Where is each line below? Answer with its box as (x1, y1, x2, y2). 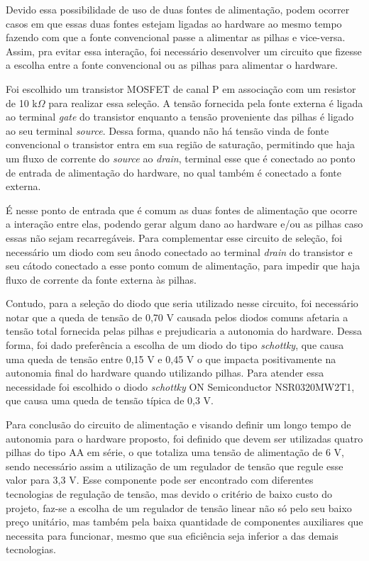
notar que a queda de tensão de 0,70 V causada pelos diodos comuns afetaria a (6, 309, 348, 324)
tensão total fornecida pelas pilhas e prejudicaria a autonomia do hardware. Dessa (6, 323, 363, 338)
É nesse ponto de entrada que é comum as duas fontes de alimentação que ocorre (6, 202, 358, 217)
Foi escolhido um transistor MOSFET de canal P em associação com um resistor (6, 81, 356, 96)
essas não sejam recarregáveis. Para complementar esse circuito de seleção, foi (6, 230, 343, 245)
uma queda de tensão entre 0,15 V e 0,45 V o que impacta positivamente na (6, 351, 336, 366)
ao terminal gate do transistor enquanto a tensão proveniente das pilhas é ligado (6, 109, 354, 124)
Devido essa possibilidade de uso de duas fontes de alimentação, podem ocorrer (6, 2, 350, 16)
